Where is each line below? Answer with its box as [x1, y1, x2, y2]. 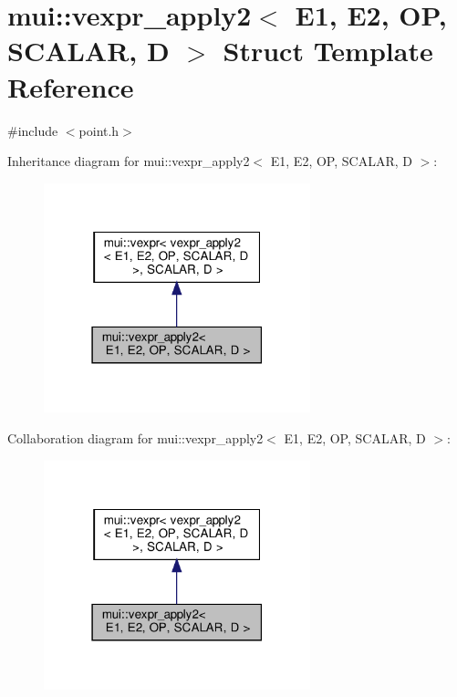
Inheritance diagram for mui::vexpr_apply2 [7, 151, 250, 171]
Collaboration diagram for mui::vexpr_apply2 [7, 429, 264, 448]
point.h [78, 120, 119, 140]
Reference [7, 68, 134, 105]
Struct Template [223, 32, 433, 69]
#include [7, 120, 58, 140]
